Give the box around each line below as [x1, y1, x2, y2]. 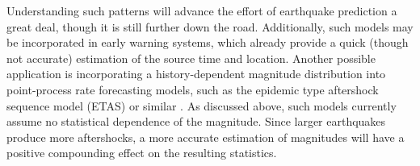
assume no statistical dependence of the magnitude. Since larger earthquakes [6, 113, 386, 130]
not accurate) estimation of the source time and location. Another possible [6, 49, 376, 66]
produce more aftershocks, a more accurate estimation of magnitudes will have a [6, 128, 405, 145]
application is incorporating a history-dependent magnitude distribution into [6, 65, 386, 82]
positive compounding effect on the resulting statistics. [6, 144, 277, 161]
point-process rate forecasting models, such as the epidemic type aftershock [6, 81, 379, 98]
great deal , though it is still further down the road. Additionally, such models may [6, 18, 414, 35]
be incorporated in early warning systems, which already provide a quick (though [6, 34, 409, 51]
